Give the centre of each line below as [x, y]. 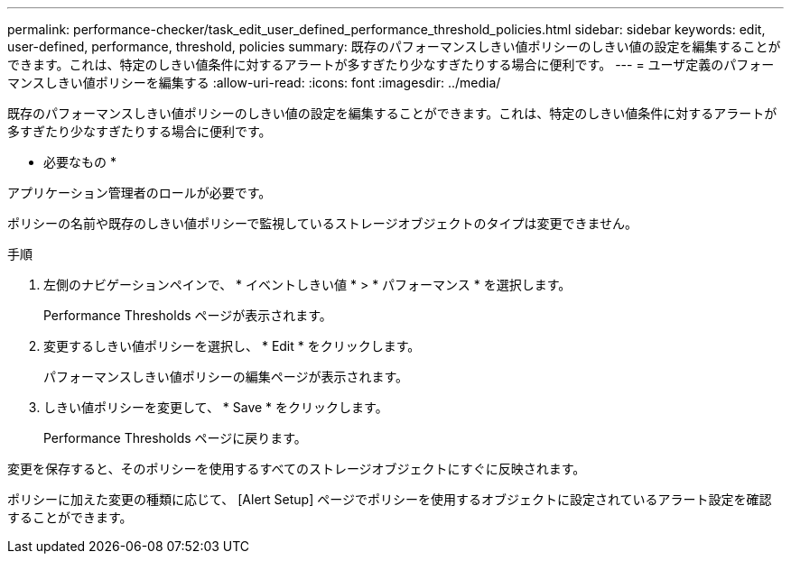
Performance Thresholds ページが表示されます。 [188, 315]
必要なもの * [80, 162]
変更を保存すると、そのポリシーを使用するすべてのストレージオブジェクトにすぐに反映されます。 [297, 469]
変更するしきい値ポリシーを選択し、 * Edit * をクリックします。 [232, 346]
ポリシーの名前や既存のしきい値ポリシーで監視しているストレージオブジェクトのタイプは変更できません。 [323, 223]
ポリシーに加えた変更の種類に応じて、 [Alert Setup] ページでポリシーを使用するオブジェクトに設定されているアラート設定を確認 [390, 499]
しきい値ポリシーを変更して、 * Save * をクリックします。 [216, 407]
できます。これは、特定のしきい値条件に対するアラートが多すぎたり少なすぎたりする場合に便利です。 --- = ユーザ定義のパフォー [391, 64]
